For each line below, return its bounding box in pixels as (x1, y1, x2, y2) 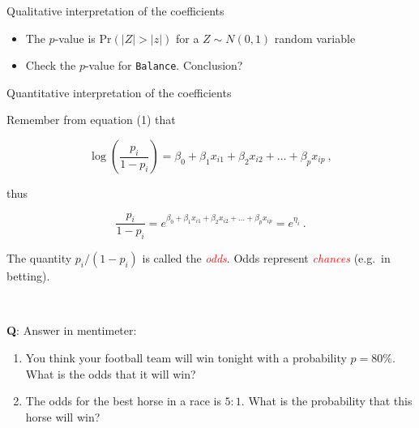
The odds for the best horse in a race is (25, 392, 221, 409)
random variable (274, 29, 356, 46)
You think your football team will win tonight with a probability (25, 349, 347, 366)
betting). (6, 267, 50, 285)
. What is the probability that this (241, 392, 413, 409)
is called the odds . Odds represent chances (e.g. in (142, 250, 391, 267)
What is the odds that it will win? (25, 365, 196, 382)
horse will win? (25, 408, 100, 425)
